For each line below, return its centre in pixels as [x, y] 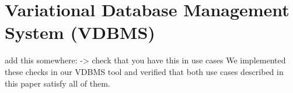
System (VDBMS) [80, 32]
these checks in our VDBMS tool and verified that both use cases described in [144, 71]
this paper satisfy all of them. [57, 83]
